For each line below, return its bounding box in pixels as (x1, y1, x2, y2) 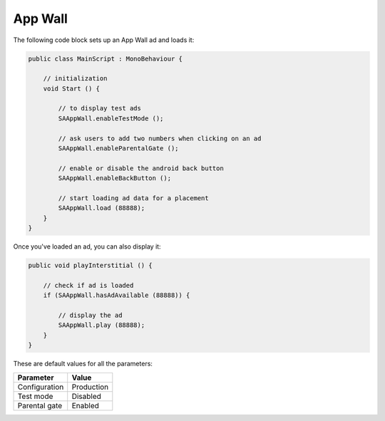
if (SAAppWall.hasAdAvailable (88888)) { (43, 291, 190, 299)
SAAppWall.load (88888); (58, 204, 145, 212)
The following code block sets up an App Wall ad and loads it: (13, 36, 195, 44)
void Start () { (43, 84, 100, 93)
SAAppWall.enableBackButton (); (58, 175, 171, 182)
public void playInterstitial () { (28, 261, 153, 270)
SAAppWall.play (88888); (58, 321, 145, 329)
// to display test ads (58, 104, 142, 113)
